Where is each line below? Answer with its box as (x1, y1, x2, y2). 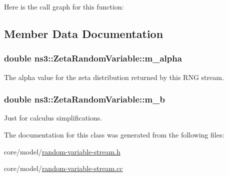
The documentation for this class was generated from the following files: (4, 129, 224, 139)
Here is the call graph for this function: (4, 1, 124, 11)
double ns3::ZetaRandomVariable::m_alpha (4, 52, 182, 64)
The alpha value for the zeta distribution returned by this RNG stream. (4, 71, 224, 82)
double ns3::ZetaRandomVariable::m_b (4, 93, 165, 105)
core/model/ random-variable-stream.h (4, 146, 120, 156)
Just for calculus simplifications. (4, 112, 102, 123)
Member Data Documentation (4, 25, 163, 41)
